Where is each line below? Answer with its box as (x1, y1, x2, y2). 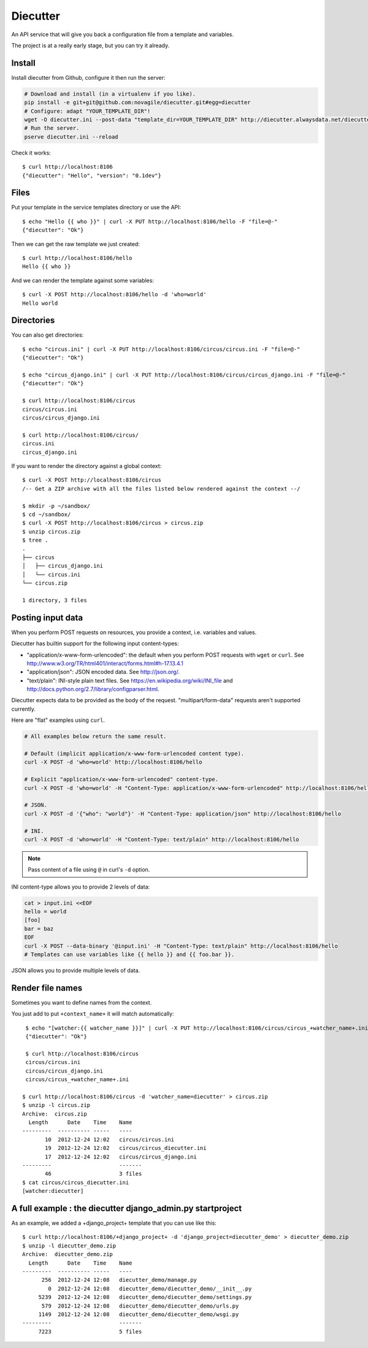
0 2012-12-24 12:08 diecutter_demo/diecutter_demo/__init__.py (48, 1285, 252, 1292)
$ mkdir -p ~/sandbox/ (22, 502, 91, 509)
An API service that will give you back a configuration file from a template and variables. (11, 31, 234, 38)
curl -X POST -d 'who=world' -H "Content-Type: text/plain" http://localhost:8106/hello (24, 836, 300, 843)
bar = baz (24, 925, 54, 932)
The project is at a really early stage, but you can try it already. (11, 42, 170, 49)
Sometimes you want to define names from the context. (11, 998, 152, 1006)
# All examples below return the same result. (24, 733, 167, 740)
